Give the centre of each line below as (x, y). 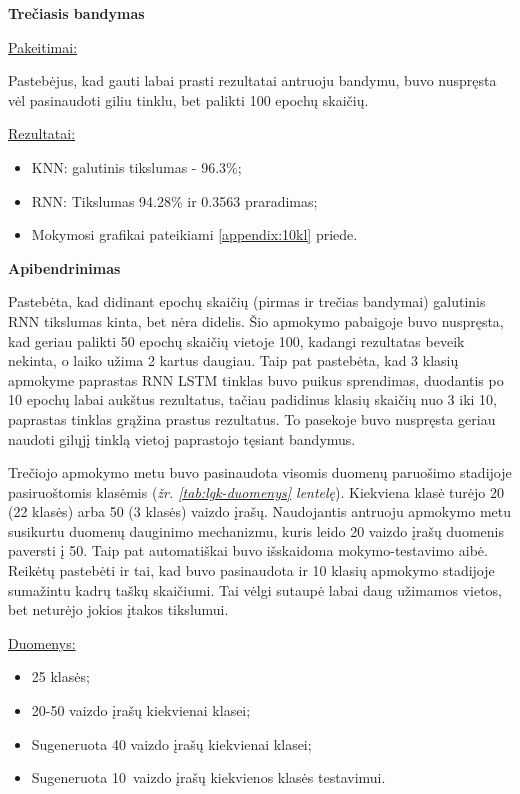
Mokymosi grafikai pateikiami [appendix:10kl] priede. (194, 234)
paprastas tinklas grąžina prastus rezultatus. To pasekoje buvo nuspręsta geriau (252, 418)
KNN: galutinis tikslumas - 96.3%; (136, 166)
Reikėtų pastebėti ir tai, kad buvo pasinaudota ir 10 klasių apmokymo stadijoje (251, 570)
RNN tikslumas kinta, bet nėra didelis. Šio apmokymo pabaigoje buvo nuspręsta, (256, 320)
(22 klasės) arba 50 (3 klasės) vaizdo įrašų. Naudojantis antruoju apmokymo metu (260, 511)
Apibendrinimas (64, 267)
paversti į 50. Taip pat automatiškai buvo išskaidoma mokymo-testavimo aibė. (248, 550)
